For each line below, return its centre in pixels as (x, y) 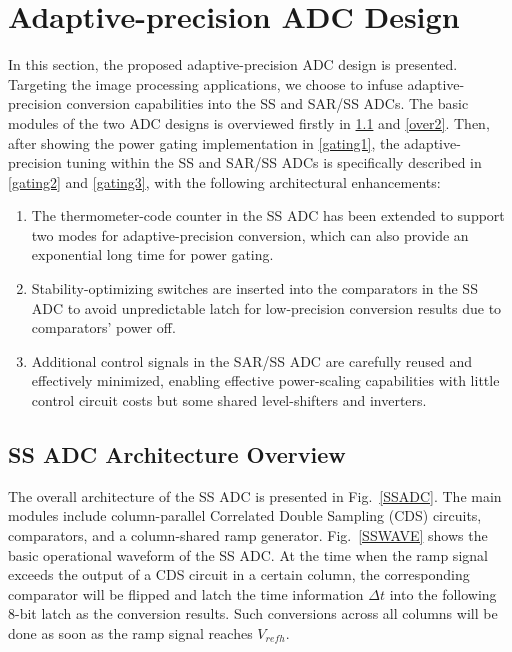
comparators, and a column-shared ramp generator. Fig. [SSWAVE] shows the (248, 535)
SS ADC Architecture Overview (177, 454)
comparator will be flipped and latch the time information (186, 593)
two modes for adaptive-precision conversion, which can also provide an (250, 234)
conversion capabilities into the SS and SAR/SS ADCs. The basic (267, 103)
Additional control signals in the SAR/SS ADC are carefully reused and (252, 360)
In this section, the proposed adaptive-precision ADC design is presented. (233, 64)
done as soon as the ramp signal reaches (130, 632)
